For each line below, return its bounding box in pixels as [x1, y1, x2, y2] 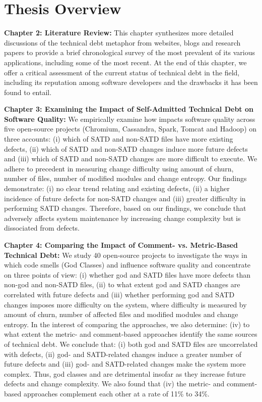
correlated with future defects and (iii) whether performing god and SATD [4, 289, 235, 299]
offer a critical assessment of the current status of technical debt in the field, [4, 67, 240, 77]
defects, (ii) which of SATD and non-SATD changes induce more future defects [4, 143, 248, 154]
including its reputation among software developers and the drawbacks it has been [4, 77, 258, 87]
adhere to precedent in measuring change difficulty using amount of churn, [4, 163, 234, 173]
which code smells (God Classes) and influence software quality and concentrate [4, 259, 251, 270]
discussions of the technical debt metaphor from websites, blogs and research [4, 37, 241, 48]
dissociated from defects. [4, 222, 80, 233]
